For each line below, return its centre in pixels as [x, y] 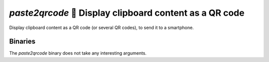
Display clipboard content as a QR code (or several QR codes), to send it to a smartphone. [102, 28]
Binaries [22, 42]
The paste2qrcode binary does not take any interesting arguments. [78, 53]
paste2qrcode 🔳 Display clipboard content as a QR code [127, 13]
